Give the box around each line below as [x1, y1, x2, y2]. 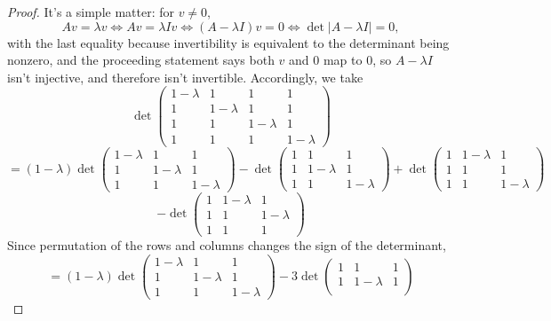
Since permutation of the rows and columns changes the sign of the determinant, [7, 235, 446, 254]
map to [323, 51, 363, 69]
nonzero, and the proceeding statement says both [7, 51, 275, 69]
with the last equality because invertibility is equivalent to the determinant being [7, 33, 450, 51]
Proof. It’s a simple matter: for [7, 3, 174, 20]
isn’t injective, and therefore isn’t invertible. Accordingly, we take [7, 67, 363, 86]
